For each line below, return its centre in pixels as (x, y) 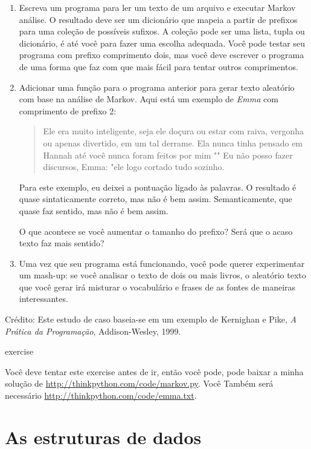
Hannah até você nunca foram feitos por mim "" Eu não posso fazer (168, 155)
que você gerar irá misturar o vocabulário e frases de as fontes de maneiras (157, 287)
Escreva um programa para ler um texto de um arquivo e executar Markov (157, 7)
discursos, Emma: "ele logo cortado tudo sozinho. (134, 167)
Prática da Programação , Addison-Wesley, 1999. (93, 331)
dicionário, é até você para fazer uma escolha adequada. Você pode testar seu (162, 43)
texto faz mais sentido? (62, 243)
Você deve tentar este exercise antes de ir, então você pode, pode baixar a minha (154, 371)
